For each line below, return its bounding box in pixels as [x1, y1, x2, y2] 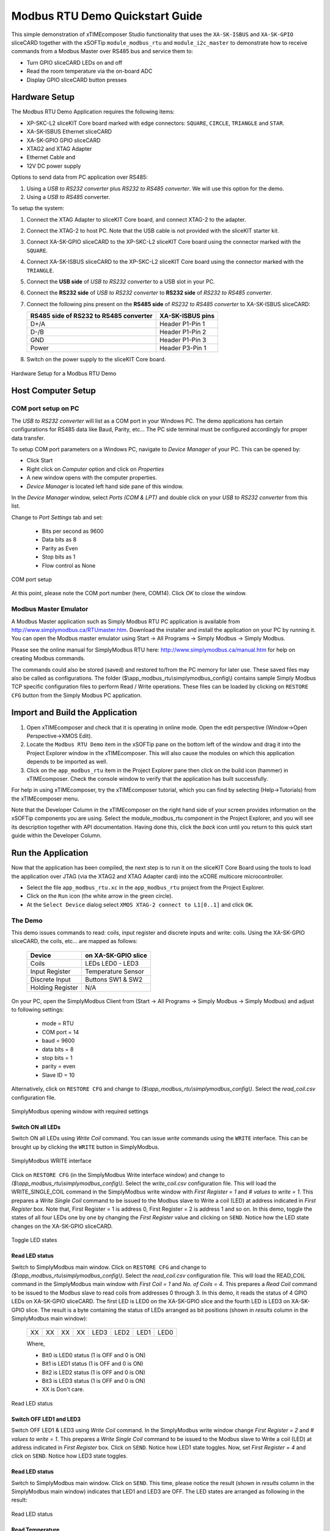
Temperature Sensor [84, 967, 144, 976]
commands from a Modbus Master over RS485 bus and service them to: [11, 48, 194, 55]
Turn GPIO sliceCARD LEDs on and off [26, 59, 122, 66]
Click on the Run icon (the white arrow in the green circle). [26, 892, 174, 900]
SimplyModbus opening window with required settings [11, 1107, 149, 1115]
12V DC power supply [26, 162, 81, 170]
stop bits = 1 [42, 1054, 73, 1061]
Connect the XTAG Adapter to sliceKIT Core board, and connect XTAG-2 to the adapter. [26, 216, 247, 223]
